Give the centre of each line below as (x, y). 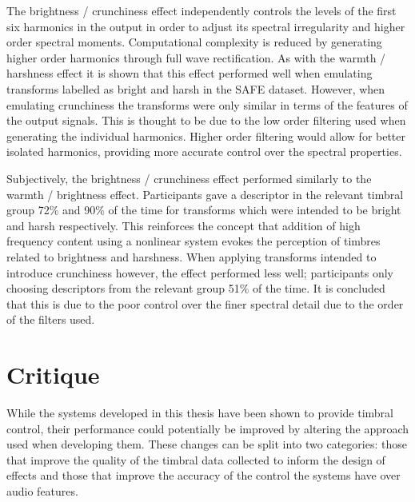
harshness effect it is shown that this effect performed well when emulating (190, 73)
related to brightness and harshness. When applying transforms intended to (192, 256)
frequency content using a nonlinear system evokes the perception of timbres (194, 241)
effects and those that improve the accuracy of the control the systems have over (204, 475)
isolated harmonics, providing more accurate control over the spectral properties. (204, 151)
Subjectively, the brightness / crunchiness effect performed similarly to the (189, 178)
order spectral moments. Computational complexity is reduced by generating (194, 42)
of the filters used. (51, 319)
